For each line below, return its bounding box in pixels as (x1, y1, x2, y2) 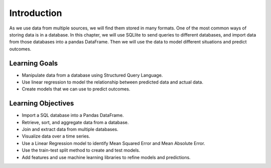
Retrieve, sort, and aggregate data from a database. (22, 119, 129, 125)
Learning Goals (9, 59, 58, 67)
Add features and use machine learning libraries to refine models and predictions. (22, 154, 191, 160)
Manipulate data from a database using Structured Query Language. (22, 72, 163, 78)
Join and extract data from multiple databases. (22, 126, 118, 132)
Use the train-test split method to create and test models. (22, 147, 141, 153)
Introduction (9, 7, 62, 18)
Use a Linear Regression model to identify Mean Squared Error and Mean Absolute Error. (22, 140, 205, 146)
